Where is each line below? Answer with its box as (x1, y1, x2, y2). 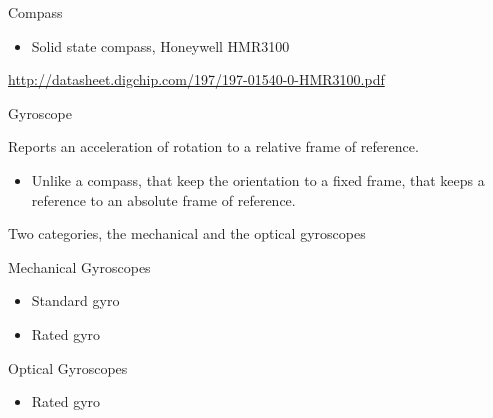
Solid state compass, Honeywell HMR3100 (31, 35, 290, 56)
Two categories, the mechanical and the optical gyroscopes (8, 223, 366, 244)
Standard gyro (31, 290, 120, 311)
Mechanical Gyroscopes (8, 256, 151, 277)
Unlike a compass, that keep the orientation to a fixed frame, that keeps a (31, 169, 485, 190)
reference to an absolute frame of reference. (31, 189, 296, 210)
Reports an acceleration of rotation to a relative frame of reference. (8, 136, 419, 157)
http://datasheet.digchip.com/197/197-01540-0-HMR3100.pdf (8, 69, 385, 90)
